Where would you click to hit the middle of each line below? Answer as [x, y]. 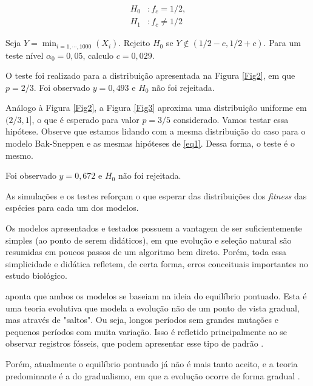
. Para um [282, 43]
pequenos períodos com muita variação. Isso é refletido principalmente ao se [146, 331]
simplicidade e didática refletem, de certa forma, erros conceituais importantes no [157, 263]
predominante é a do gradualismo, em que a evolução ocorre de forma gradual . [153, 375]
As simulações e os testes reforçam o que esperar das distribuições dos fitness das [156, 195]
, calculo [98, 55]
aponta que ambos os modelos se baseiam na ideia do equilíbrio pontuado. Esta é [156, 296]
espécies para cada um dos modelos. [72, 208]
